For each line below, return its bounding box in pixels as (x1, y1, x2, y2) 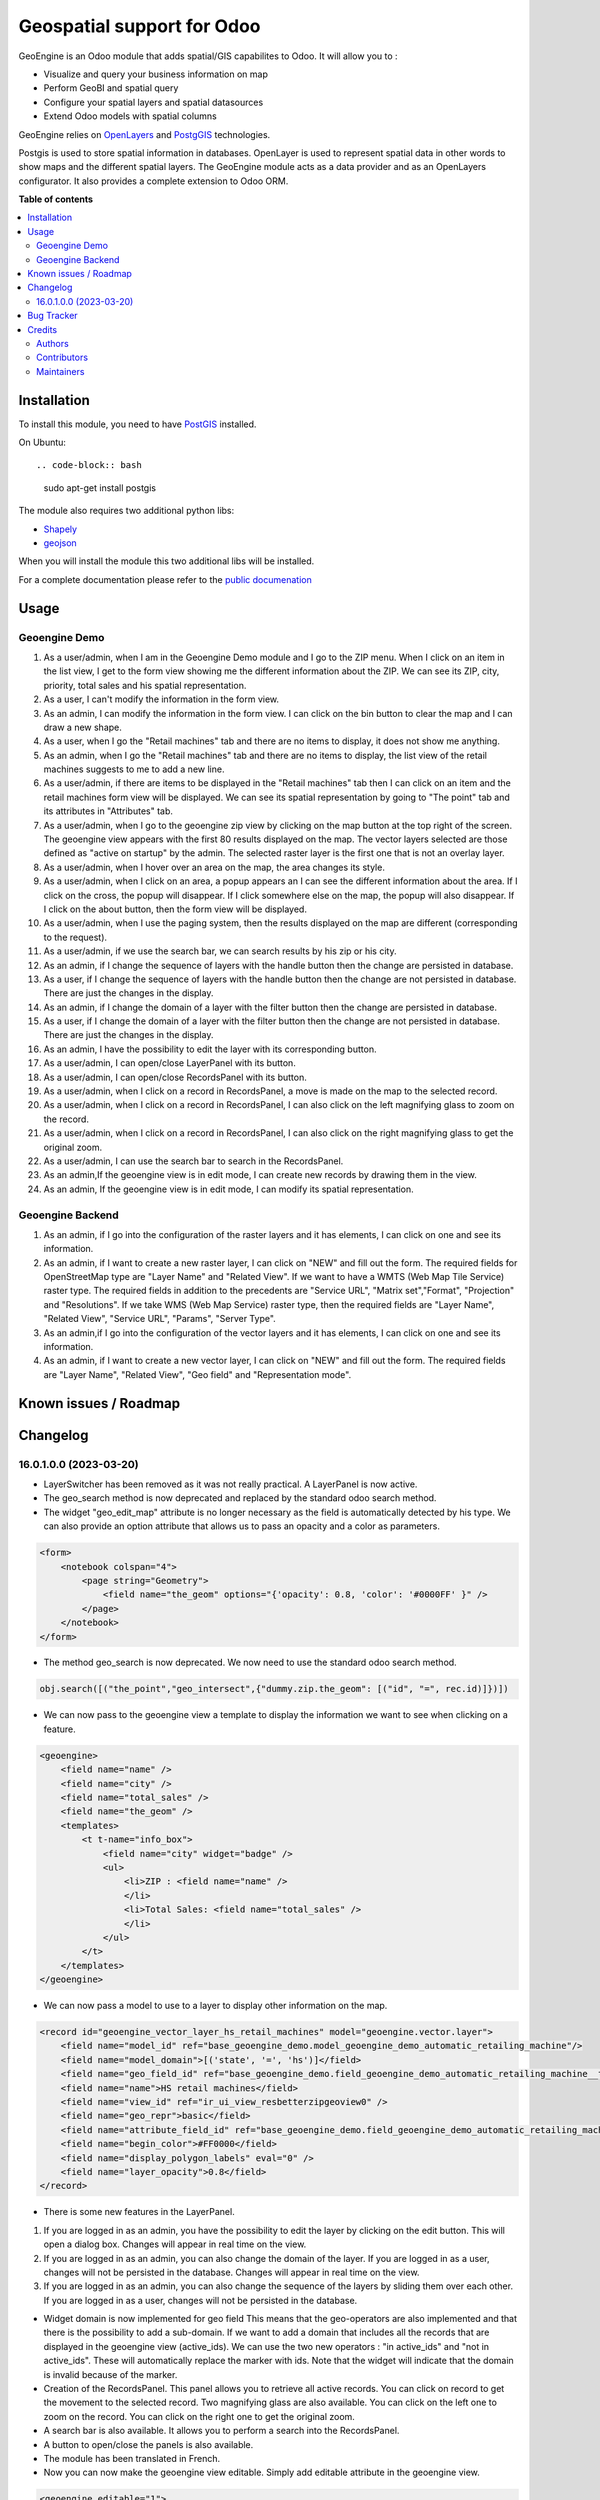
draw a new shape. (43, 721, 122, 733)
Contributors (36, 351, 89, 364)
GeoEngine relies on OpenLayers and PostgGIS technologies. (18, 128, 271, 140)
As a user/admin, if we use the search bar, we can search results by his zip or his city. (43, 945, 397, 957)
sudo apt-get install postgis (43, 481, 157, 494)
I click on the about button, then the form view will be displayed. (43, 903, 307, 915)
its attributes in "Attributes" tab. (43, 805, 174, 817)
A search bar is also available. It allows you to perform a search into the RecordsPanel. (43, 2425, 400, 2437)
